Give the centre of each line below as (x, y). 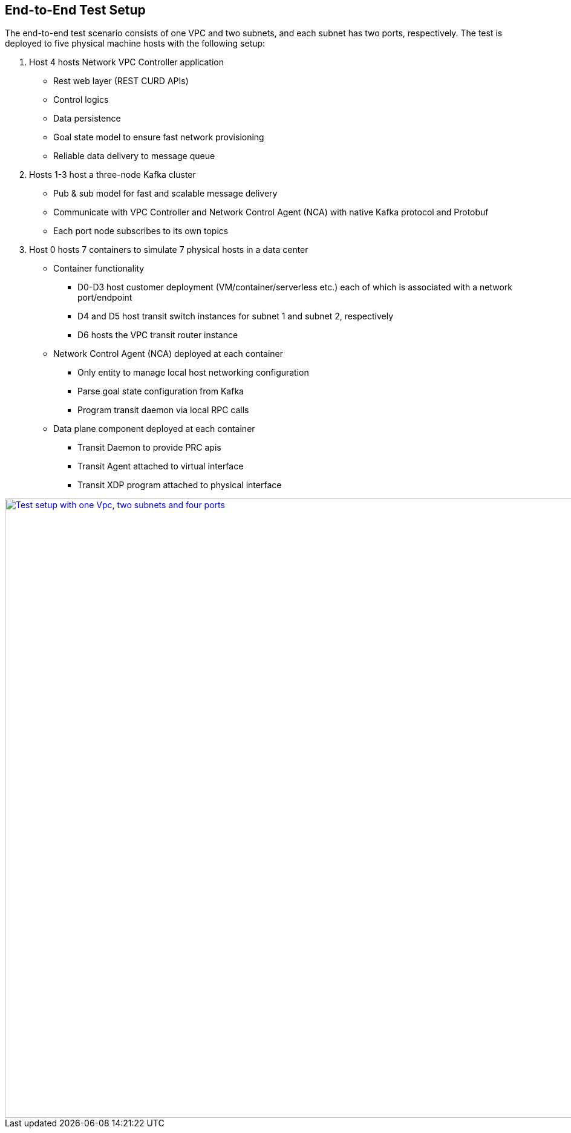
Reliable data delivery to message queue (134, 156)
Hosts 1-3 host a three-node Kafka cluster (113, 175)
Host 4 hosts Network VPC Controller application (126, 62)
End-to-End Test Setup (75, 10)
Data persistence (87, 119)
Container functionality (99, 269)
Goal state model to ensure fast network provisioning (159, 137)
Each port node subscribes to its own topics (141, 231)
